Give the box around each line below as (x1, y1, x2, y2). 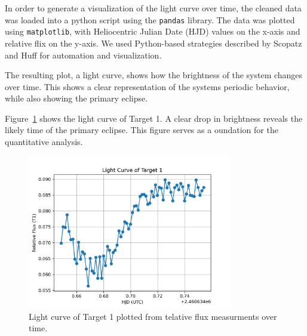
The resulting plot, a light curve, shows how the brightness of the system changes (5, 69, 303, 81)
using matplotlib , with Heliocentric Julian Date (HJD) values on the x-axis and (5, 25, 300, 38)
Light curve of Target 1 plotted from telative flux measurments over (29, 310, 277, 322)
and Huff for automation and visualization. (5, 48, 162, 61)
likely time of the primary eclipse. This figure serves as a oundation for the (5, 124, 278, 136)
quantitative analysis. (5, 135, 83, 148)
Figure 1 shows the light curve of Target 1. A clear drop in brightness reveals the (5, 112, 303, 124)
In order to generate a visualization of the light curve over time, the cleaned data (5, 2, 302, 14)
